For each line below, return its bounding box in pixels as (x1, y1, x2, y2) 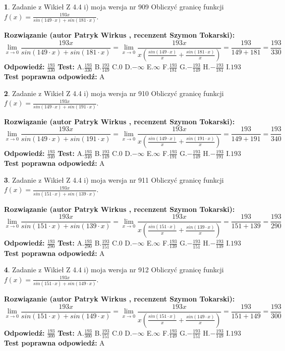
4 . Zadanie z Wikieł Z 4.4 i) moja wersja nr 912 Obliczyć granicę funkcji (4, 264, 224, 275)
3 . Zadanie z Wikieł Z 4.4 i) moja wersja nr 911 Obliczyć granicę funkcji (4, 174, 224, 185)
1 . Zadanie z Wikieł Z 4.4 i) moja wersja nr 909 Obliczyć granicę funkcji (4, 1, 224, 11)
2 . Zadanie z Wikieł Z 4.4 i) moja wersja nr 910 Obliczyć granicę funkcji (4, 88, 224, 98)
